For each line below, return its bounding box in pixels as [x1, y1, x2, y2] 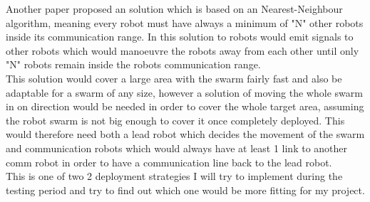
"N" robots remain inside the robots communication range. [6, 57, 261, 72]
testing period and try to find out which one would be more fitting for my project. [6, 182, 365, 197]
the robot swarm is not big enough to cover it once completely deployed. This [6, 112, 345, 127]
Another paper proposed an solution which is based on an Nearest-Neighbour [6, 1, 343, 16]
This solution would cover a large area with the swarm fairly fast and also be [6, 70, 342, 85]
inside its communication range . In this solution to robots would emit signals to [6, 29, 354, 44]
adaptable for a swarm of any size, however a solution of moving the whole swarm [6, 85, 363, 100]
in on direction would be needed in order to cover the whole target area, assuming [6, 99, 364, 114]
